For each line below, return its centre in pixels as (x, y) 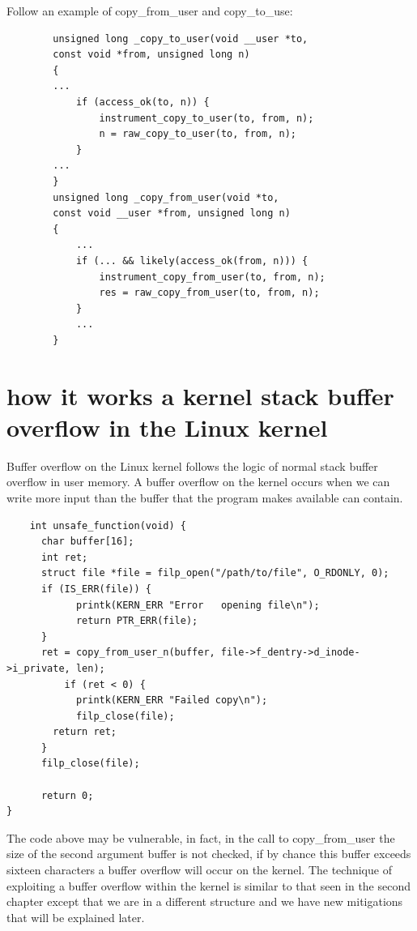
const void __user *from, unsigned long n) (172, 214)
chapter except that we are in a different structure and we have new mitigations (205, 901)
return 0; (67, 795)
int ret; (64, 557)
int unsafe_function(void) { (108, 525)
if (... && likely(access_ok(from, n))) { (192, 261)
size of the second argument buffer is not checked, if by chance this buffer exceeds (209, 854)
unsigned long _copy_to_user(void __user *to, (181, 38)
